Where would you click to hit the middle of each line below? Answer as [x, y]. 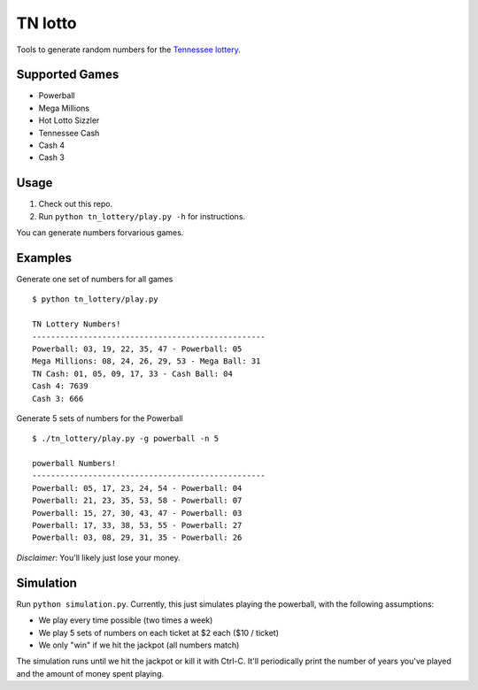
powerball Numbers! [74, 464]
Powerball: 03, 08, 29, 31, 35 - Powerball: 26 [137, 538]
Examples [44, 258]
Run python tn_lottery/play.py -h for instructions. [142, 216]
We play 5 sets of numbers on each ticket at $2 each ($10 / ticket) [158, 632]
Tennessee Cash [69, 133]
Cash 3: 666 [58, 399]
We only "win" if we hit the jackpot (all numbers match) [139, 645]
